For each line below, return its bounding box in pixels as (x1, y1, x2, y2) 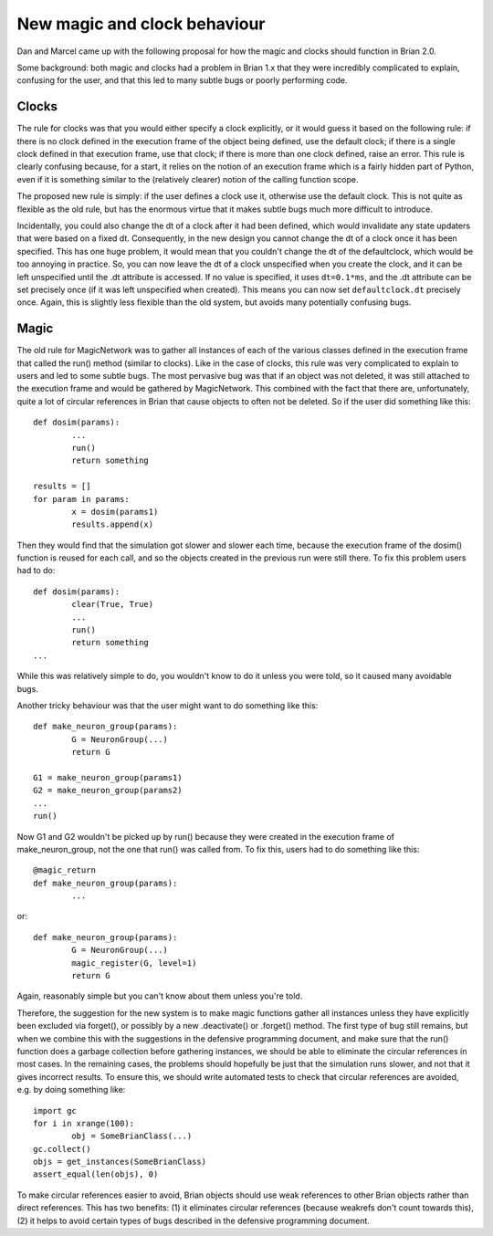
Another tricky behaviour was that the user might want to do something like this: (16, 699, 319, 711)
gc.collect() (33, 1144, 91, 1154)
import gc (33, 1105, 77, 1116)
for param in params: (33, 494, 130, 504)
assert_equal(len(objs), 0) (33, 1169, 159, 1179)
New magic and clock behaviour (16, 14, 266, 34)
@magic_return (33, 865, 96, 875)
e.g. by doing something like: (16, 1084, 126, 1095)
